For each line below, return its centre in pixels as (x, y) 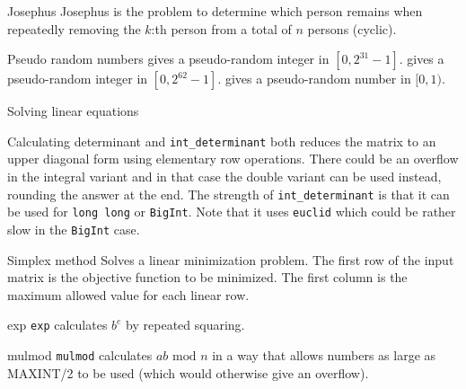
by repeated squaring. (185, 325)
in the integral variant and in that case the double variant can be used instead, (224, 177)
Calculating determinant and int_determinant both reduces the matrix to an (222, 141)
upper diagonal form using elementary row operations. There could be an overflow (233, 159)
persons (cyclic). (352, 28)
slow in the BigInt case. (74, 229)
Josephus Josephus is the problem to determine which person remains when (215, 11)
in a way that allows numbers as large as (324, 355)
